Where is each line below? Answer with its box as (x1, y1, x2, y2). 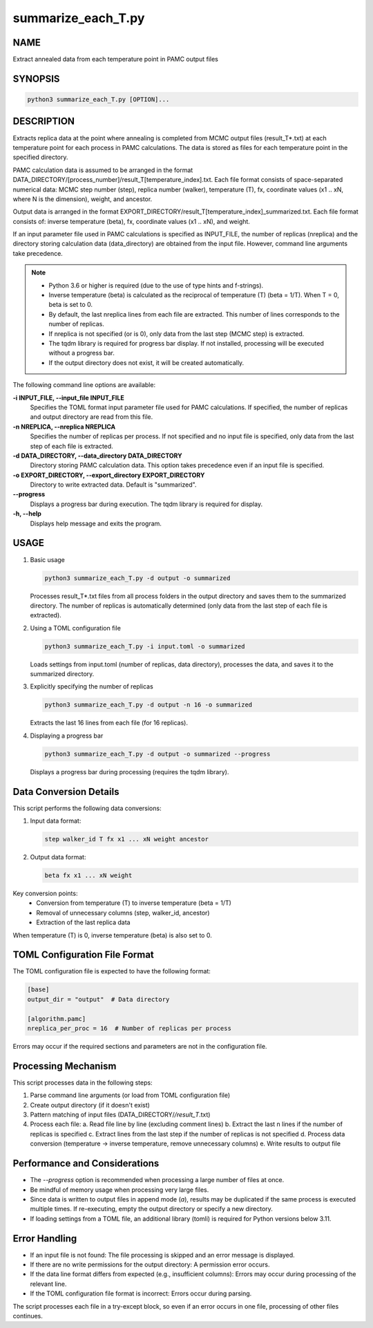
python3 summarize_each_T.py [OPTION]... (27, 95, 170, 104)
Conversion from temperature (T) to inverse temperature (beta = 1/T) (36, 899, 231, 907)
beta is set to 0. (48, 301, 93, 309)
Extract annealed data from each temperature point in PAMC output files (12, 55, 219, 64)
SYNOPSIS (12, 73, 60, 84)
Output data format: (30, 853, 86, 861)
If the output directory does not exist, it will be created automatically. (48, 358, 245, 366)
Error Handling (12, 1233, 77, 1244)
